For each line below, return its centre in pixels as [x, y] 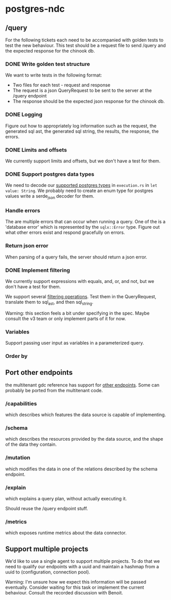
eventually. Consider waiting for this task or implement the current [75, 587]
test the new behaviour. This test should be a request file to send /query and [86, 45]
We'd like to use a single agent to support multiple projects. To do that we [82, 561]
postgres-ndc [35, 9]
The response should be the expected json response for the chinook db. [89, 101]
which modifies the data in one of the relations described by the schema [81, 469]
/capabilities [21, 403]
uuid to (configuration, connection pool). [48, 572]
